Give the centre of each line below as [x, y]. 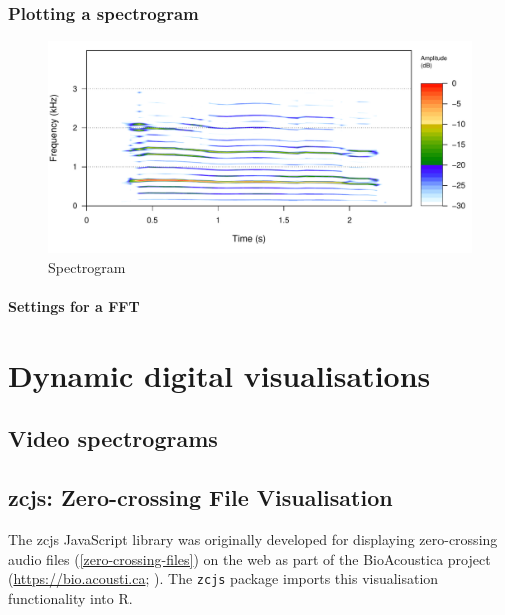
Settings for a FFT [74, 306]
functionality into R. [70, 597]
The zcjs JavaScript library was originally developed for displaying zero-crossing [253, 538]
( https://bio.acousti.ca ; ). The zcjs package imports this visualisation [223, 578]
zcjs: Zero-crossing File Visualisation [200, 497]
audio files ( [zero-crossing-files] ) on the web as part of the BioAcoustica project [249, 558]
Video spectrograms [113, 438]
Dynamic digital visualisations [219, 374]
